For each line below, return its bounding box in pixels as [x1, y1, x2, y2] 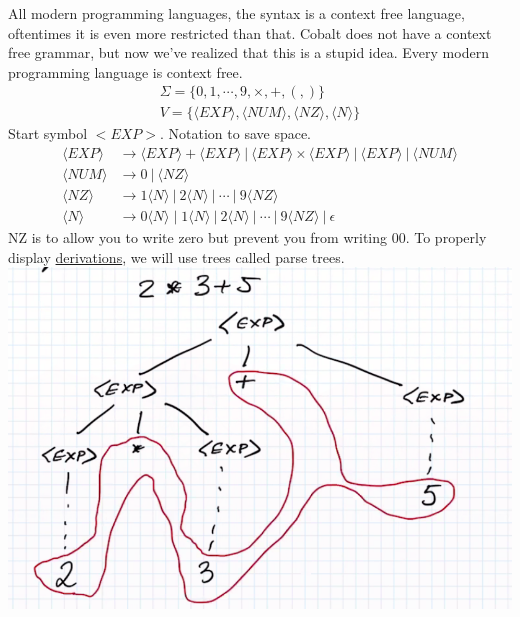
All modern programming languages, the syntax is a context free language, [8, 3, 465, 23]
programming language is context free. [8, 61, 243, 82]
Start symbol [8, 123, 88, 144]
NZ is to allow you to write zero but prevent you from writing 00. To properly [8, 227, 487, 248]
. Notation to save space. [159, 123, 312, 144]
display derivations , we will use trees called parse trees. [8, 246, 345, 267]
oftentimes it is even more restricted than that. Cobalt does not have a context [8, 22, 492, 43]
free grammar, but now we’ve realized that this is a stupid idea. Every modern [8, 42, 489, 63]
